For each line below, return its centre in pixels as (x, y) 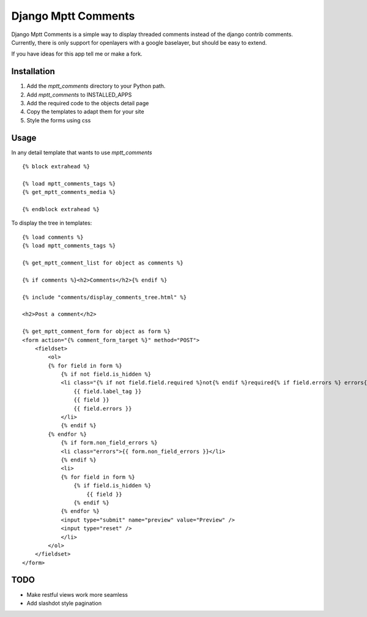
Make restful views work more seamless (77, 594)
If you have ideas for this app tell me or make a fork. (77, 54)
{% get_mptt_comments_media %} (69, 192)
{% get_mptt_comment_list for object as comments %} (103, 263)
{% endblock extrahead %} (61, 209)
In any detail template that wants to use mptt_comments (82, 152)
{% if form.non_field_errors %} (109, 443)
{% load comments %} (53, 237)
